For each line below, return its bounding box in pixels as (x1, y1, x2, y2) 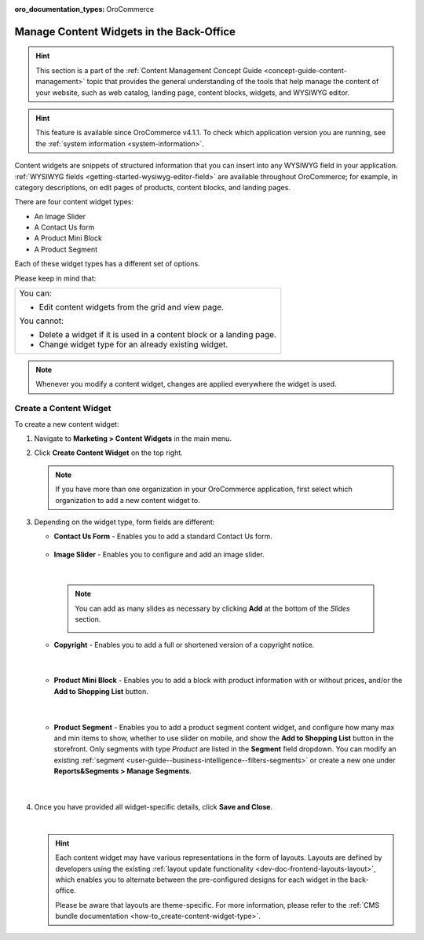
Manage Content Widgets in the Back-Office (14, 24, 236, 39)
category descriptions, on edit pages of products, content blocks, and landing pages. (14, 182, 291, 192)
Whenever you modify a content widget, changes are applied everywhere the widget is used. (35, 380, 337, 389)
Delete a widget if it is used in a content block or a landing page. (38, 329, 276, 340)
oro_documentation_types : (14, 5, 105, 13)
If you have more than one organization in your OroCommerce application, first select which (55, 484, 353, 494)
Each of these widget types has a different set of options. (14, 259, 200, 269)
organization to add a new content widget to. (55, 495, 200, 505)
